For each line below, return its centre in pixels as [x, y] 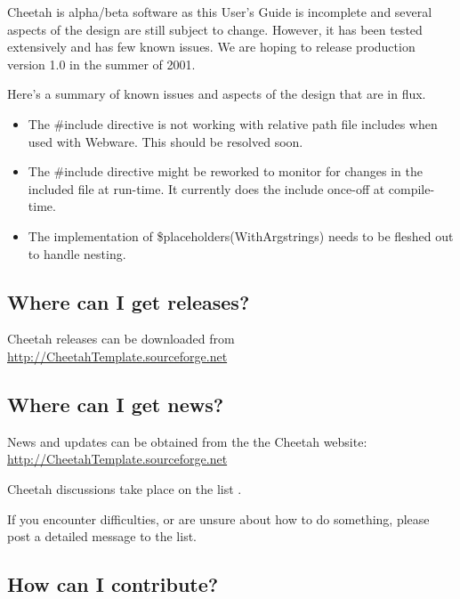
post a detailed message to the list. [102, 536]
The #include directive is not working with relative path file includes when [233, 123]
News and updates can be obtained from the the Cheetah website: [187, 441]
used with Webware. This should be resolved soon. [165, 141]
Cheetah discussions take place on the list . [125, 488]
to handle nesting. [77, 253]
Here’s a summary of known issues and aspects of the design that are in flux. [217, 94]
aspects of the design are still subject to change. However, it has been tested [215, 29]
